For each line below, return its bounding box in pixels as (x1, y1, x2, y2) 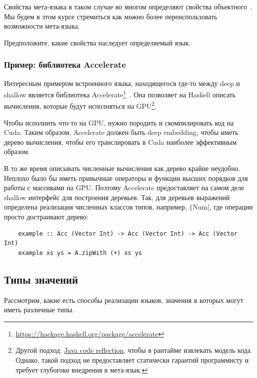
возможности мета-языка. (4, 21, 80, 31)
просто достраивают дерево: (4, 211, 88, 222)
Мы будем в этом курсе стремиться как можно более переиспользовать (4, 11, 217, 21)
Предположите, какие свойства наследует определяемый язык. (4, 37, 191, 47)
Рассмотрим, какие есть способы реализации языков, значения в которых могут (4, 294, 244, 305)
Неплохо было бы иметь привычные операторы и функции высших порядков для (4, 172, 248, 183)
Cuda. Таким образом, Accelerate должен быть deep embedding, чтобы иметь (4, 127, 239, 137)
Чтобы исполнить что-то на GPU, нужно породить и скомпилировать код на (4, 117, 234, 127)
